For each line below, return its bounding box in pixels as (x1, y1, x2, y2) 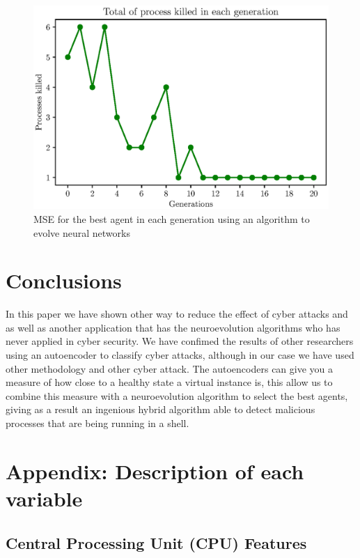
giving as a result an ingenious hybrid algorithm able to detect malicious (6, 402, 315, 417)
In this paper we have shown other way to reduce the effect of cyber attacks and (6, 307, 348, 321)
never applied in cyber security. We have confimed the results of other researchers (6, 334, 354, 348)
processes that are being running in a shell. (6, 415, 189, 430)
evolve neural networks (33, 225, 130, 240)
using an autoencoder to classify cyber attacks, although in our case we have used (6, 348, 354, 362)
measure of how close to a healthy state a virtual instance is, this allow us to (6, 375, 333, 389)
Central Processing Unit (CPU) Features (6, 532, 307, 553)
